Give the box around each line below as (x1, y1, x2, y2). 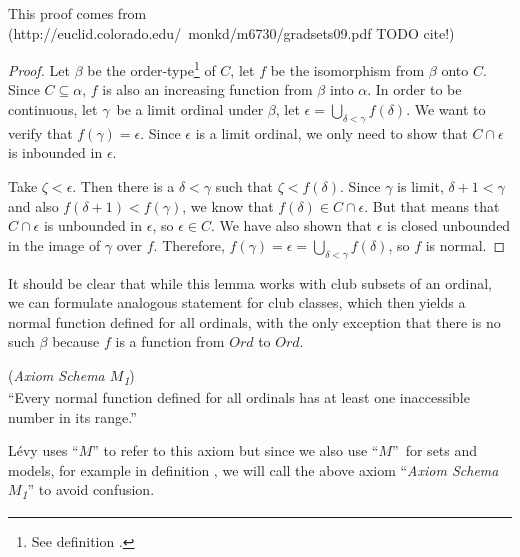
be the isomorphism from (270, 59, 425, 80)
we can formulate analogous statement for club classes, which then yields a (8, 292, 466, 313)
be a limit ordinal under (116, 99, 264, 120)
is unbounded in (43, 215, 143, 236)
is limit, (397, 176, 444, 197)
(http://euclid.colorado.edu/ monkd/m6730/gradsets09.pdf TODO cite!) (8, 22, 455, 43)
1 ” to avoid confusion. (21, 479, 155, 503)
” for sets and (392, 440, 478, 461)
